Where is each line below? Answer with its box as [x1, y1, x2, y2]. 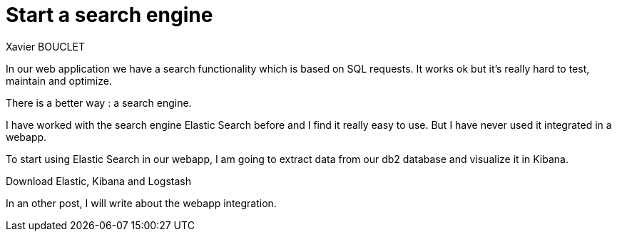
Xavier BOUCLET [6, 40, 85, 53]
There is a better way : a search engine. [6, 96, 192, 109]
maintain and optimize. [6, 74, 112, 87]
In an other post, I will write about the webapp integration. [6, 196, 277, 209]
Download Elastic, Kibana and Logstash [6, 174, 192, 187]
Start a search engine [6, 3, 213, 27]
